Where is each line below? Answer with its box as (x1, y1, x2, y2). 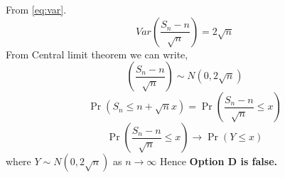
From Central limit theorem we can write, (6, 46, 188, 61)
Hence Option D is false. (159, 154, 278, 169)
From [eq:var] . (6, 2, 67, 16)
